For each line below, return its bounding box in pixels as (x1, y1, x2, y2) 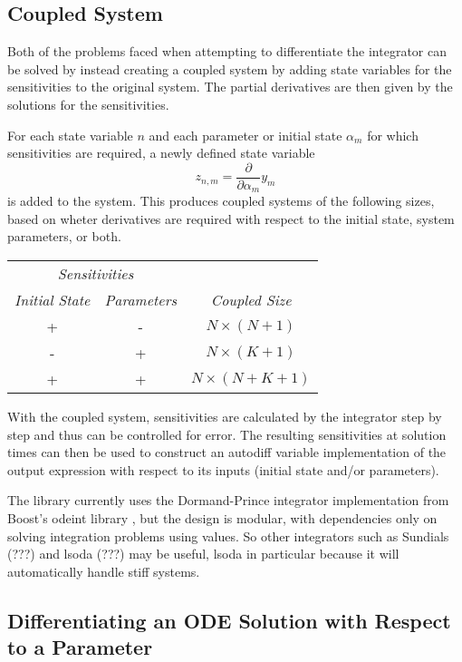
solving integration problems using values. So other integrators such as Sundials (7, 526, 449, 545)
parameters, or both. (7, 227, 121, 246)
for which (367, 125, 419, 144)
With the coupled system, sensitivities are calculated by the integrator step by (7, 407, 442, 426)
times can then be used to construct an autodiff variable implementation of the (7, 443, 447, 462)
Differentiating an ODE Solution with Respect (7, 606, 451, 634)
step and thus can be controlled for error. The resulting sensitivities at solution (7, 424, 447, 443)
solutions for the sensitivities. (7, 94, 169, 113)
